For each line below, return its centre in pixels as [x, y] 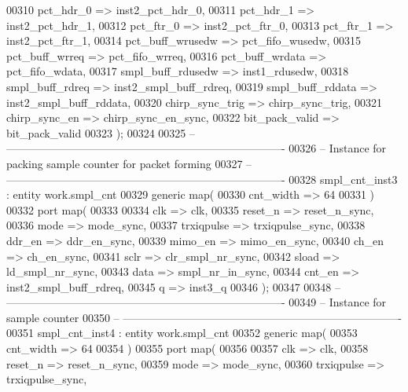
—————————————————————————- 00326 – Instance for [197, 148]
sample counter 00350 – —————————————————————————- [204, 317]
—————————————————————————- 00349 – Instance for [197, 302]
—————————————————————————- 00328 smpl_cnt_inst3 [202, 179]
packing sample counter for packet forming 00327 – [129, 163]
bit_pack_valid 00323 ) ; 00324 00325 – [101, 132]
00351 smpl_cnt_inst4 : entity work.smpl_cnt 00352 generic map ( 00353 [182, 333]
